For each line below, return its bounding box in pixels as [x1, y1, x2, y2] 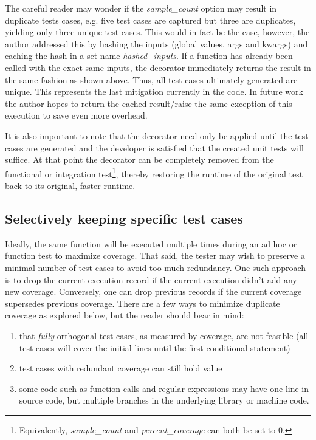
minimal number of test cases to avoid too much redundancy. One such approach [5, 261, 306, 273]
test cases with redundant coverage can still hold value [19, 362, 222, 374]
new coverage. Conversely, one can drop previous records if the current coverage [5, 285, 302, 298]
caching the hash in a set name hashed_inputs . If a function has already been [5, 49, 293, 62]
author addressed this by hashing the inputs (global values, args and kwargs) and [5, 37, 308, 50]
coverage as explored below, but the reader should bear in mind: [5, 309, 244, 321]
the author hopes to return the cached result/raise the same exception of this [5, 97, 292, 109]
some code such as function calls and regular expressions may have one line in [19, 382, 309, 394]
